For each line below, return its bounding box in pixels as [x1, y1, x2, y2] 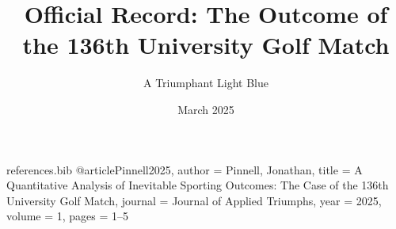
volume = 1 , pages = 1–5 [6, 208, 129, 224]
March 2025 [177, 101, 234, 117]
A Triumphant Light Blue [143, 74, 268, 91]
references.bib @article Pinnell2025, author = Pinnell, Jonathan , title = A [6, 161, 363, 177]
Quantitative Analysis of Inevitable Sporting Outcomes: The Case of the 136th [6, 177, 389, 193]
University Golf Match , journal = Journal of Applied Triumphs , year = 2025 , [6, 192, 382, 208]
